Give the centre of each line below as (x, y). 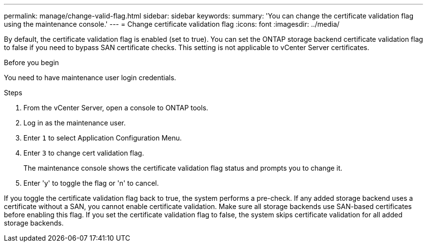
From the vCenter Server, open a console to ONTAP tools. (116, 108)
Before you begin (31, 62)
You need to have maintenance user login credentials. (90, 78)
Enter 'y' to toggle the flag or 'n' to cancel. (91, 183)
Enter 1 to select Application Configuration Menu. (103, 138)
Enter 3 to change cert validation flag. (84, 153)
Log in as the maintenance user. (75, 123)
